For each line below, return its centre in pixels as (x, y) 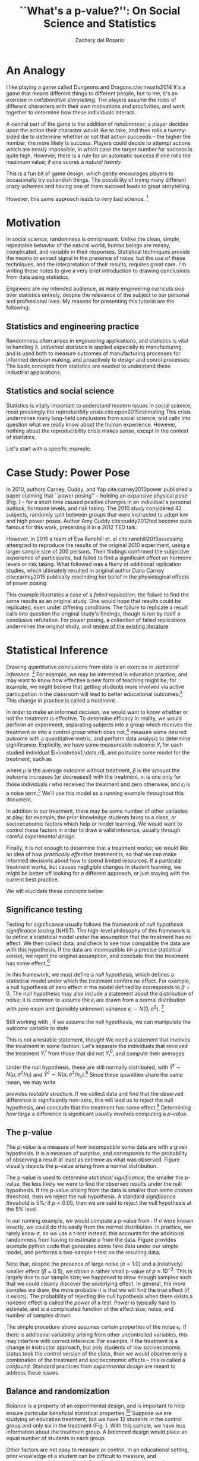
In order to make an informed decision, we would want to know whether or (97, 712)
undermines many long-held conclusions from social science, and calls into (99, 418)
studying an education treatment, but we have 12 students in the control (94, 1419)
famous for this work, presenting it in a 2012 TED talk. (72, 527)
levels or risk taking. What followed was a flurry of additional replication (94, 564)
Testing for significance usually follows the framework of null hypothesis (95, 924)
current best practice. (33, 879)
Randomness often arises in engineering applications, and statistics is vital (97, 341)
